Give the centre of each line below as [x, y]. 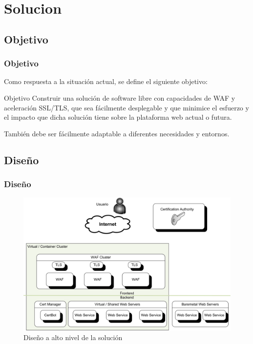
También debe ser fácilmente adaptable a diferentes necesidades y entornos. [117, 133]
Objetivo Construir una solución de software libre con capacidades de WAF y [120, 97]
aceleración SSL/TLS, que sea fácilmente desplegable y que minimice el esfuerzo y [126, 107]
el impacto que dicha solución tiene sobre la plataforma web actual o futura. [118, 117]
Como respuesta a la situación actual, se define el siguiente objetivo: [106, 81]
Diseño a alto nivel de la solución [73, 337]
